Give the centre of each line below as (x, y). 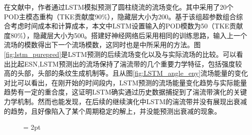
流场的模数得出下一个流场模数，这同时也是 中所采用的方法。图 (102, 45)
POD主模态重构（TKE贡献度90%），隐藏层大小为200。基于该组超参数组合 (120, 16)
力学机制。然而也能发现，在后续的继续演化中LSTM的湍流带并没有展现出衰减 (126, 101)
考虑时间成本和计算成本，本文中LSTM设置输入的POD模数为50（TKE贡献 (127, 26)
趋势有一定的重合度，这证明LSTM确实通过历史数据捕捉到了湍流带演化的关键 (126, 92)
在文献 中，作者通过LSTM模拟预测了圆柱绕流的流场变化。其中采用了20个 (119, 7)
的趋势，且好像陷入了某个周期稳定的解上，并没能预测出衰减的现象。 (112, 111)
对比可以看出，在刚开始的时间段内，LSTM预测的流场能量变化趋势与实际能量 (126, 82)
